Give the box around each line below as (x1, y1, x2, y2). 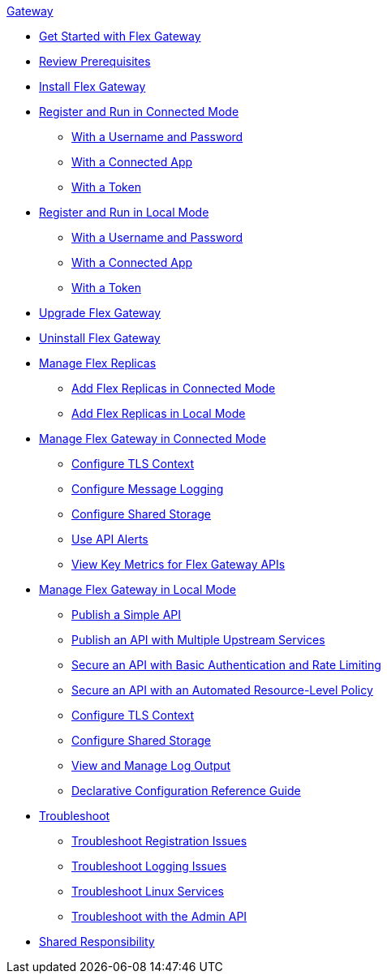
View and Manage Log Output (71, 759, 231, 772)
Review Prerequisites (39, 54, 151, 68)
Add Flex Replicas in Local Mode (71, 406, 246, 420)
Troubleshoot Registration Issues (71, 834, 247, 848)
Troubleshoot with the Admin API (71, 909, 247, 923)
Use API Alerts (71, 532, 148, 546)
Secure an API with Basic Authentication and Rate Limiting (71, 658, 381, 672)
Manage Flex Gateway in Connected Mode (39, 432, 266, 445)
